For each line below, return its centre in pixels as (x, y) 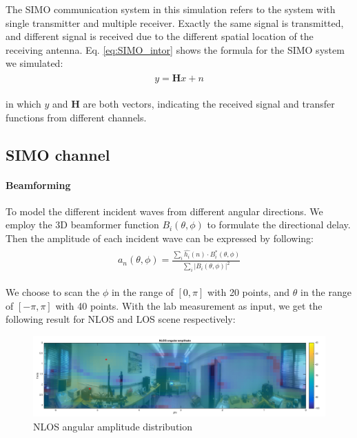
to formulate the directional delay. (279, 225)
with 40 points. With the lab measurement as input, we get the (189, 305)
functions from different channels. (76, 117)
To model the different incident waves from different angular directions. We (164, 211)
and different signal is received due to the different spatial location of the (160, 36)
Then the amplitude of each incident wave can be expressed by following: (160, 238)
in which (23, 104)
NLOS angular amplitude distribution (113, 426)
